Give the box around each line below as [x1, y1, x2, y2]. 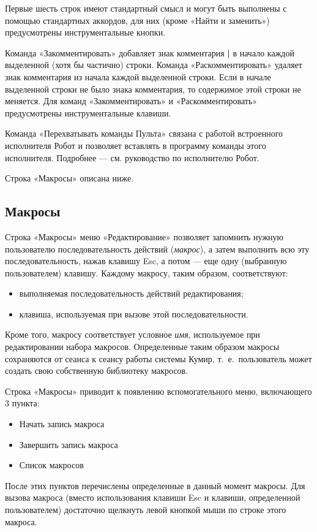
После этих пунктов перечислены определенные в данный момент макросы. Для [5, 479, 305, 492]
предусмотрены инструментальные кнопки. [5, 26, 166, 39]
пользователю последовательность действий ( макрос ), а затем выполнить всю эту [5, 242, 310, 255]
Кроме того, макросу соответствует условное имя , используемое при [5, 328, 260, 341]
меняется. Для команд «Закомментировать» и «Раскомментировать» [5, 94, 258, 107]
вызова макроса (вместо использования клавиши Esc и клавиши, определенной [5, 491, 300, 504]
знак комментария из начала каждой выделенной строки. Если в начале [5, 70, 271, 83]
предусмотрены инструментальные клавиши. [5, 106, 171, 119]
